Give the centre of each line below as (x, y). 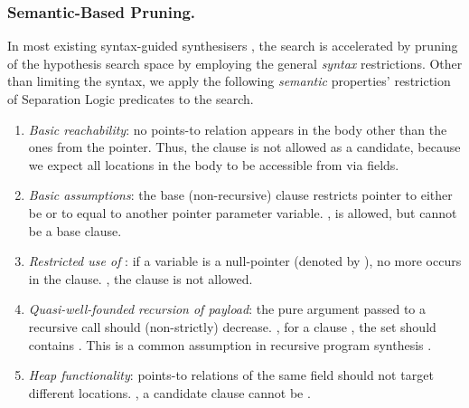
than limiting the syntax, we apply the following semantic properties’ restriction (229, 81)
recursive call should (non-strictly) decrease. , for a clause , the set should (232, 326)
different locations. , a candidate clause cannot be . (169, 392)
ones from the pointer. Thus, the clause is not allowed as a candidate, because (244, 147)
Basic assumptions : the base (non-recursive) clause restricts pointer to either (240, 195)
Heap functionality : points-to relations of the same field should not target (231, 375)
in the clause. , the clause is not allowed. (141, 278)
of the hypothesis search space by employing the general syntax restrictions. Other (235, 63)
